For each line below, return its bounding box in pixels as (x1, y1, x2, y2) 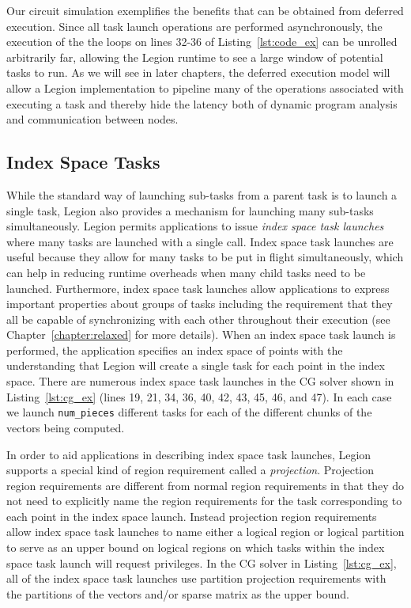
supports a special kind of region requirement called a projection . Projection (6, 462, 375, 478)
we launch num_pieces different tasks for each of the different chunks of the (6, 404, 372, 420)
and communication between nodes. (6, 111, 179, 127)
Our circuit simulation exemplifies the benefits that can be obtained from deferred (6, 2, 404, 18)
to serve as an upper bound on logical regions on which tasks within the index (6, 539, 385, 556)
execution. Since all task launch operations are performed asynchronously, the (6, 17, 383, 34)
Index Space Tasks (6, 150, 160, 174)
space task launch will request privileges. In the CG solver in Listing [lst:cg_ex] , (6, 554, 397, 571)
